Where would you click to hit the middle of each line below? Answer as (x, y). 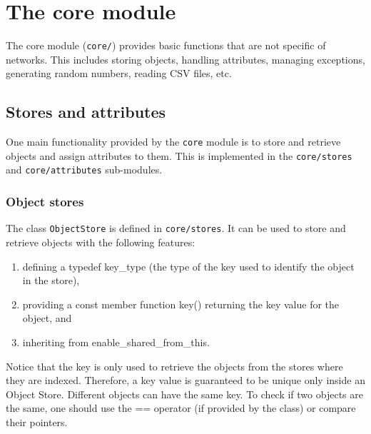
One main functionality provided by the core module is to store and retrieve (173, 142)
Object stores (45, 202)
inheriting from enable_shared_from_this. (116, 342)
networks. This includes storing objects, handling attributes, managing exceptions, (185, 59)
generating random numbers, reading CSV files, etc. (119, 73)
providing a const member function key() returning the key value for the (181, 304)
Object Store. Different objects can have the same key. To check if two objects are (184, 394)
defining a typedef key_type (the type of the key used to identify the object (188, 266)
